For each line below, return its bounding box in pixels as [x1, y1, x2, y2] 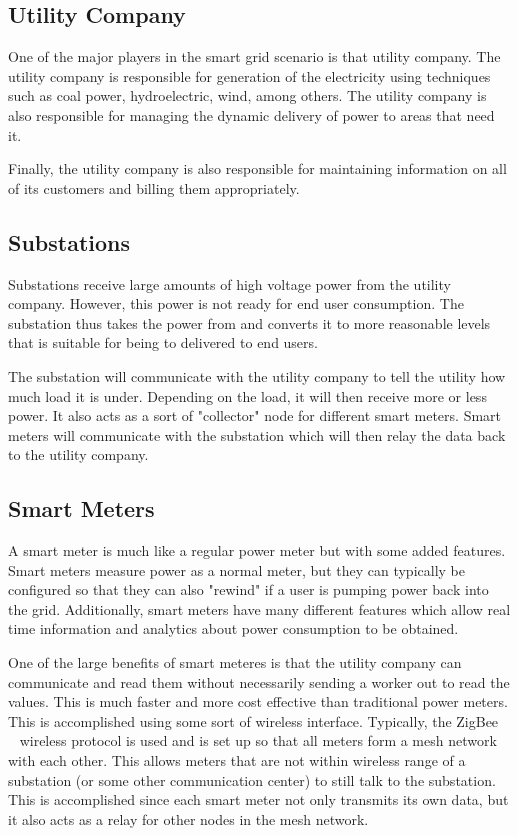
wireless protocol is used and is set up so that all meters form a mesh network [19, 730, 497, 751]
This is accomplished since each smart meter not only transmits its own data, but [8, 789, 509, 810]
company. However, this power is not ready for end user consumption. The [8, 293, 464, 314]
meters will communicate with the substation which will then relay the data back [8, 424, 506, 445]
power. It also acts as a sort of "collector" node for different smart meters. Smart [8, 405, 502, 426]
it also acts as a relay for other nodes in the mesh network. [8, 808, 369, 829]
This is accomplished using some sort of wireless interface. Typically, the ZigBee [8, 710, 499, 731]
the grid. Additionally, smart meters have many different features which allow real [8, 598, 511, 619]
